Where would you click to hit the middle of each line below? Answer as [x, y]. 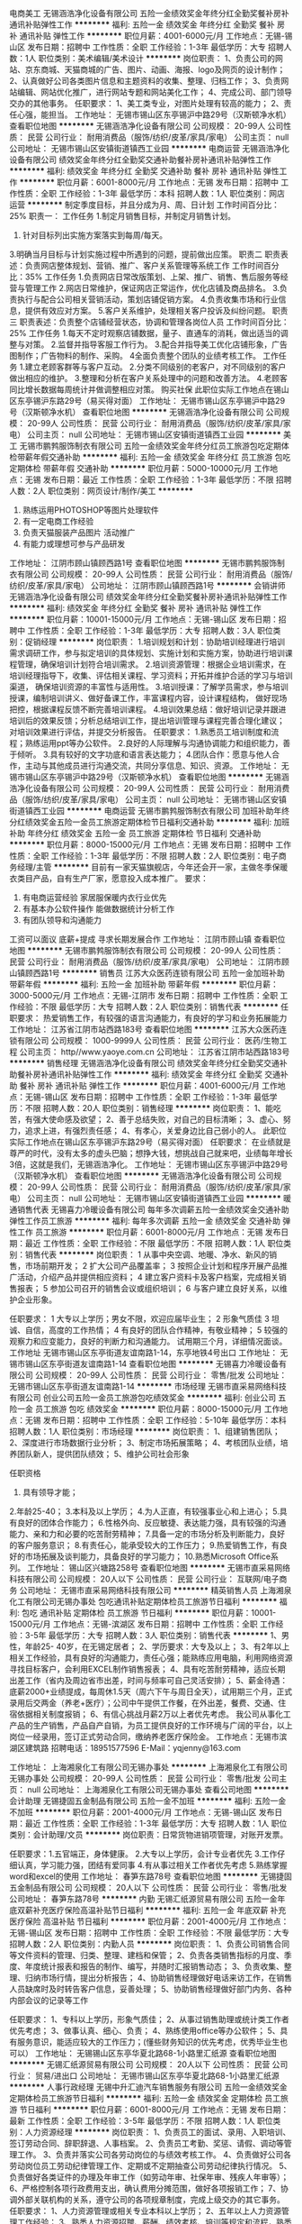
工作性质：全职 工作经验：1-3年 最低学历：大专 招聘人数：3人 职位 [150, 630]
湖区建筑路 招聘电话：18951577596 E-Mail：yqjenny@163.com [125, 1748]
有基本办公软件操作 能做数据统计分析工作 [98, 909]
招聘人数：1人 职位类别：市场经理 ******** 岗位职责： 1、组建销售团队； [145, 1431]
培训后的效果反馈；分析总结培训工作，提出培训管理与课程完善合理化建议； [147, 720]
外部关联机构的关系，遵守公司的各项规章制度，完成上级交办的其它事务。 [151, 2200]
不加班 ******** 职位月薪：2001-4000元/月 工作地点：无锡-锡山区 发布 [142, 1812]
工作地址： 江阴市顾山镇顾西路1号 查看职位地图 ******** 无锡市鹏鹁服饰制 [147, 563]
